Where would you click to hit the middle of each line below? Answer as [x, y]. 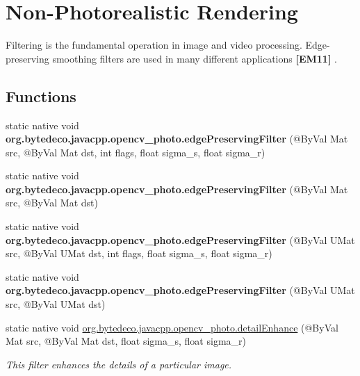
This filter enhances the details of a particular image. [119, 364]
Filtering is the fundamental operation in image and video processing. [154, 45]
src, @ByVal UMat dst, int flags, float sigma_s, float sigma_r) [139, 253]
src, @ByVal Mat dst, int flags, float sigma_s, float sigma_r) [136, 152]
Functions [41, 96]
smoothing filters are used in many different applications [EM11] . [195, 58]
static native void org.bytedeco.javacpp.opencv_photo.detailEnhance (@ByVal [172, 327]
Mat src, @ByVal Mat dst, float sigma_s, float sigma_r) [126, 341]
